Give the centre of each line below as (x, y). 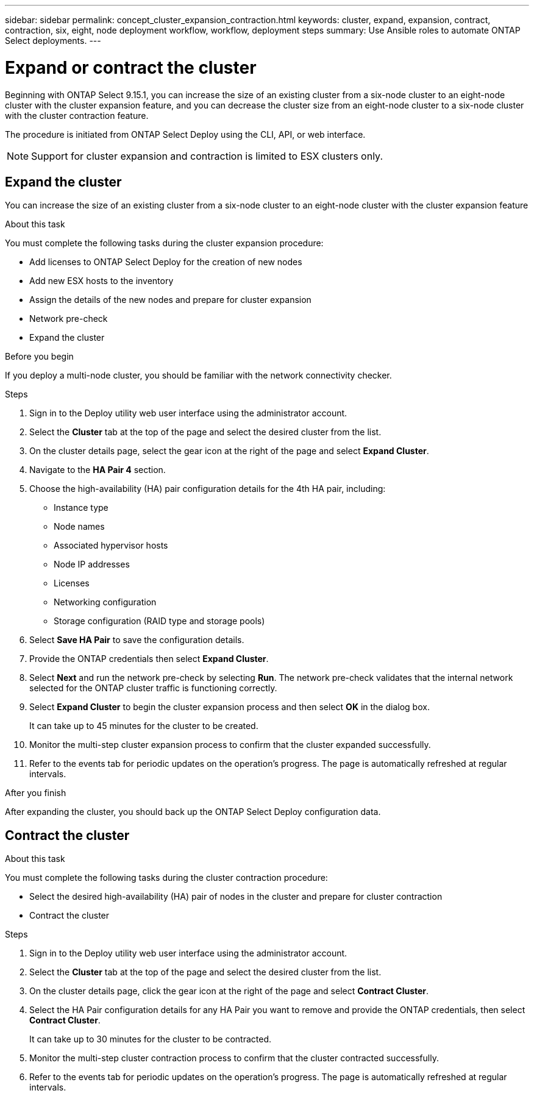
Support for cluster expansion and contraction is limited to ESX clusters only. (207, 156)
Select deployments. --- (53, 41)
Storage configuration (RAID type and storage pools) (159, 621)
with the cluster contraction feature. (77, 115)
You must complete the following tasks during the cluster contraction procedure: (166, 878)
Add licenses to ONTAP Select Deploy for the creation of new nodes (166, 262)
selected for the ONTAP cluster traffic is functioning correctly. (153, 688)
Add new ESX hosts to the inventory (101, 281)
